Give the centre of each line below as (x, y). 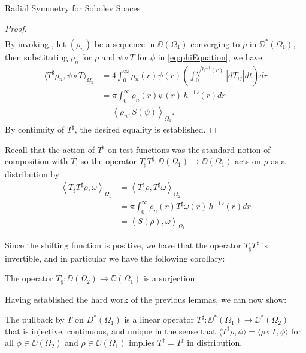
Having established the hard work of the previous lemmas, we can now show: (146, 299)
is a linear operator (159, 319)
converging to (215, 43)
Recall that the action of (50, 149)
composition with (37, 161)
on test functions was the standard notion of (189, 149)
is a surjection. (171, 278)
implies (142, 343)
